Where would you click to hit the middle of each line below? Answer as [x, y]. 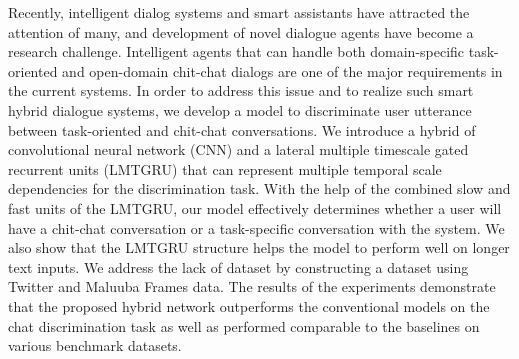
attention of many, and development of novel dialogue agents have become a [241, 31]
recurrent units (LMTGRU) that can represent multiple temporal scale [225, 168]
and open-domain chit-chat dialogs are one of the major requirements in [282, 70]
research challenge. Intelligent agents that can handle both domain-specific [236, 51]
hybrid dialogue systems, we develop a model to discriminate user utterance [240, 109]
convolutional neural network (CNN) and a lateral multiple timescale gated [238, 149]
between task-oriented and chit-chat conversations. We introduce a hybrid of [242, 129]
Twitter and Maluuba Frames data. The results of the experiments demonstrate [252, 286]
